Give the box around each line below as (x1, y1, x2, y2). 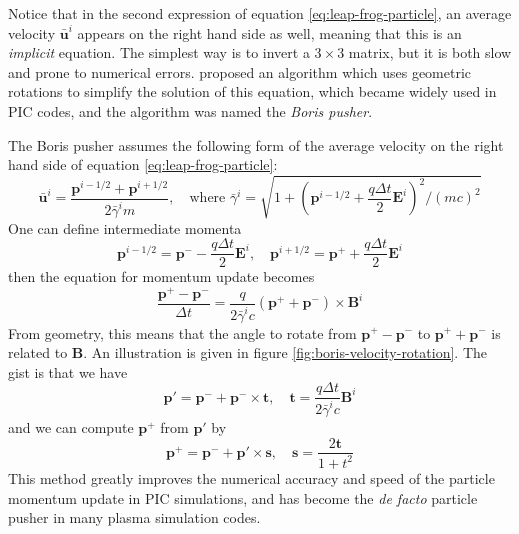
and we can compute (8, 416, 134, 437)
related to (8, 342, 68, 363)
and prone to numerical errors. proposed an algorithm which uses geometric (8, 61, 472, 82)
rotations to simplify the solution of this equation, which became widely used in (8, 81, 497, 102)
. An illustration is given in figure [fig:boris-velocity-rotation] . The (83, 342, 487, 363)
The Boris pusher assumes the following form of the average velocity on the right (8, 134, 504, 155)
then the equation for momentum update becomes (8, 266, 315, 287)
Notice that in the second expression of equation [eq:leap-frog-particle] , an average (8, 3, 512, 23)
